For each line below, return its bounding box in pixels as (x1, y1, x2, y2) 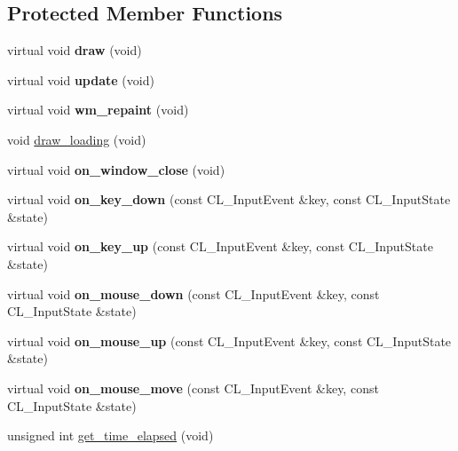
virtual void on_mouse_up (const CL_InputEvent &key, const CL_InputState (7, 331, 452, 350)
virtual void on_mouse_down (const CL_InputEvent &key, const (7, 284, 380, 303)
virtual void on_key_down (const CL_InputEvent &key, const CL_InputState (7, 190, 451, 209)
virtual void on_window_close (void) (7, 160, 225, 178)
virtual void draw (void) (7, 41, 142, 59)
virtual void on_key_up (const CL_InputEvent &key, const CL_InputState (7, 237, 433, 256)
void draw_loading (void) (7, 130, 146, 148)
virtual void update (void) (7, 70, 154, 89)
